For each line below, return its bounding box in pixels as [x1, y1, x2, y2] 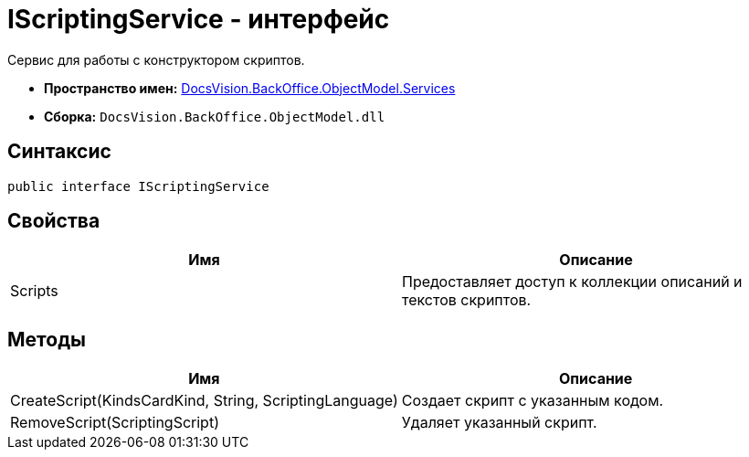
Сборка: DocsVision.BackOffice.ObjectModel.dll [44, 108, 385, 124]
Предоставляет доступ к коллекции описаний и [402, 272, 743, 292]
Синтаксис [7, 140, 111, 164]
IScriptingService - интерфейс [7, 4, 390, 35]
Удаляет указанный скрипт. [401, 413, 597, 432]
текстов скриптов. [402, 291, 532, 310]
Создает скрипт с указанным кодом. [401, 391, 664, 410]
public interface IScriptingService [7, 178, 269, 194]
